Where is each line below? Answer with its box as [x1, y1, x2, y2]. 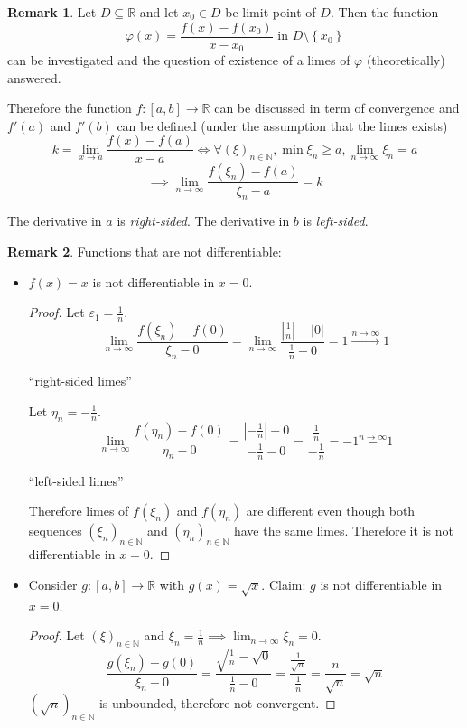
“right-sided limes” [28, 371, 132, 390]
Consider [28, 574, 78, 593]
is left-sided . [303, 211, 369, 230]
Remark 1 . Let [7, 3, 97, 21]
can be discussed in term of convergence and [214, 98, 460, 117]
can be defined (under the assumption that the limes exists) [117, 116, 448, 135]
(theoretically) [366, 51, 445, 70]
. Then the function [330, 3, 439, 21]
